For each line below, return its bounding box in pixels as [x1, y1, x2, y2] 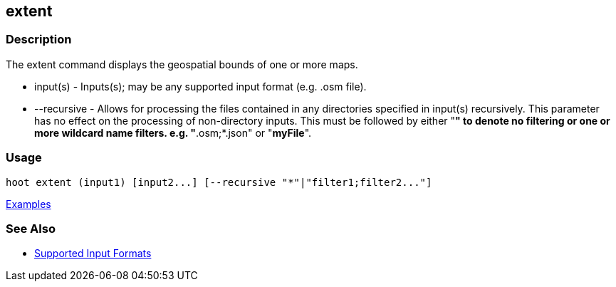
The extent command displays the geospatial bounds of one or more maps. [6, 58, 358, 71]
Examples [6, 197, 51, 210]
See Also [6, 221, 56, 236]
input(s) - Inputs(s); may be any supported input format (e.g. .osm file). [34, 80, 367, 93]
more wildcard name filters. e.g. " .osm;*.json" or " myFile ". [34, 126, 312, 139]
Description [6, 32, 72, 47]
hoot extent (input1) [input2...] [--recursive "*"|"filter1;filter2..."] [6, 176, 432, 188]
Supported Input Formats [34, 247, 152, 260]
